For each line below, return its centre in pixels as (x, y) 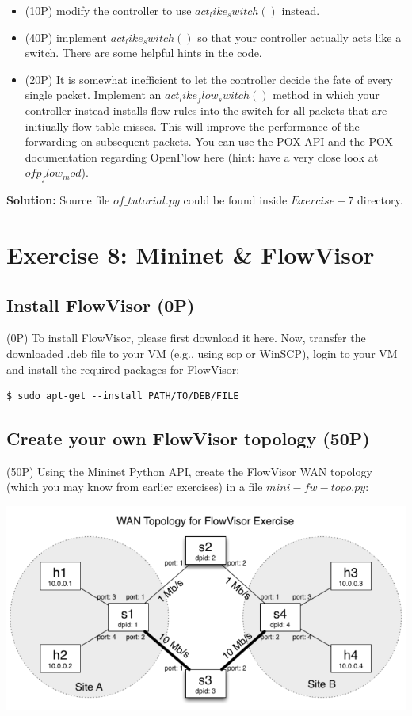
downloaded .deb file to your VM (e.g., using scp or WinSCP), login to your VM (202, 353)
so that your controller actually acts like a (299, 37)
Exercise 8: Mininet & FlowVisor (191, 254)
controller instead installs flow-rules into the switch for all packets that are (206, 110)
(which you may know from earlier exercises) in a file (135, 487)
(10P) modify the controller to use (108, 10)
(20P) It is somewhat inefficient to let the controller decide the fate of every (209, 79)
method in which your (326, 95)
